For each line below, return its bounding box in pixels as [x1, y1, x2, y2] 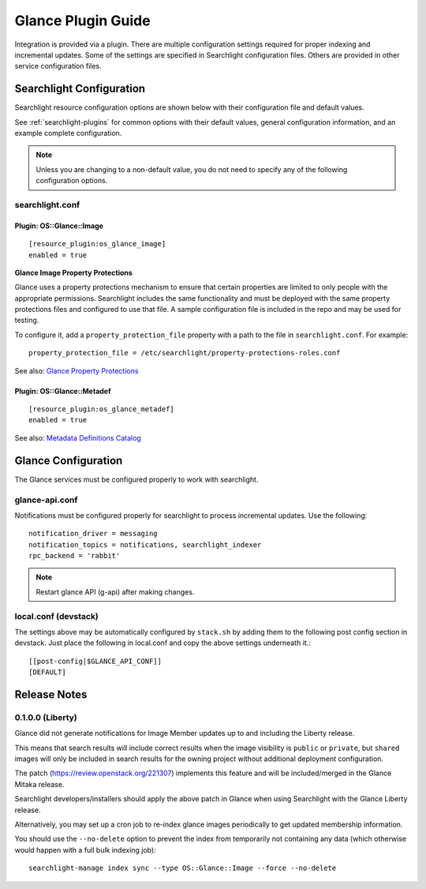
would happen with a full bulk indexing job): [14, 845, 157, 854]
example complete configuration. [14, 129, 122, 138]
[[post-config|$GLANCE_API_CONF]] [28, 656, 162, 666]
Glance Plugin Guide [14, 12, 151, 29]
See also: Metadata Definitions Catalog [14, 433, 141, 442]
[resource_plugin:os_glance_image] [28, 239, 166, 249]
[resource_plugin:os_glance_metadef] [28, 405, 175, 414]
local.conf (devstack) [14, 610, 99, 621]
